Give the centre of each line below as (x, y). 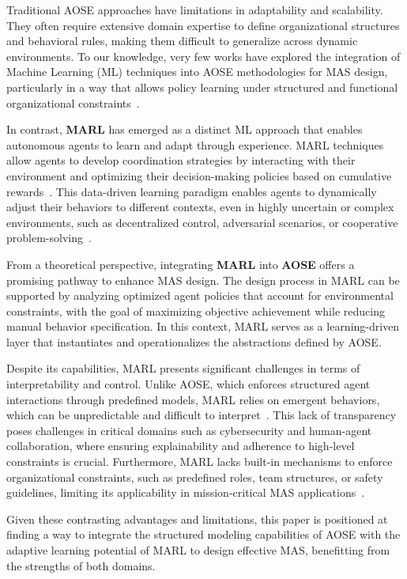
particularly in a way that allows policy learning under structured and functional (202, 87)
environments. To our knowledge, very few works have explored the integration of (203, 56)
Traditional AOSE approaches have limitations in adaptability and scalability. (195, 9)
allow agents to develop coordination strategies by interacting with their (181, 160)
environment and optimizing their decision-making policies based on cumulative (199, 175)
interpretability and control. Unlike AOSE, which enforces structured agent (188, 384)
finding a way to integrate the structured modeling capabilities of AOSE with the (203, 534)
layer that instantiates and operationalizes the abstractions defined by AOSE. (194, 341)
